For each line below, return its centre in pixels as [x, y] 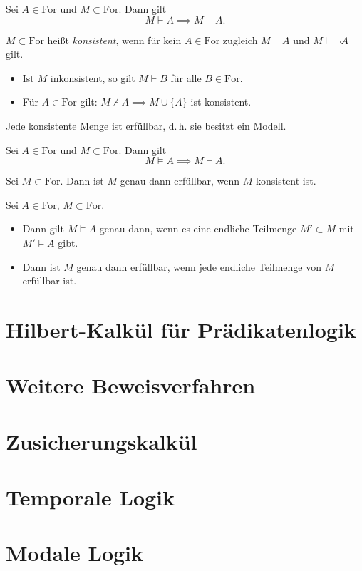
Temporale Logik [90, 497]
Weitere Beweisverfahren [131, 385]
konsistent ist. [286, 181]
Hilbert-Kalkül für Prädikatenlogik [181, 329]
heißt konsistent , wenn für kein [114, 40]
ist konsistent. [221, 102]
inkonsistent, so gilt [93, 77]
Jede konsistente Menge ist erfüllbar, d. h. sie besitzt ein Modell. [146, 125]
